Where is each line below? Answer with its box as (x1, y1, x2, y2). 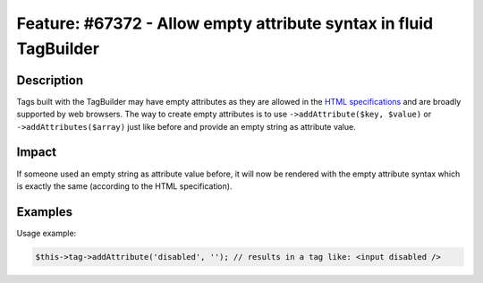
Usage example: (16, 227, 77, 238)
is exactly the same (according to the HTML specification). (16, 180, 233, 192)
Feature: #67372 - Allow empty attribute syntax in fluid (16, 13, 434, 33)
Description (16, 73, 84, 88)
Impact (16, 144, 57, 160)
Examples (16, 204, 73, 219)
